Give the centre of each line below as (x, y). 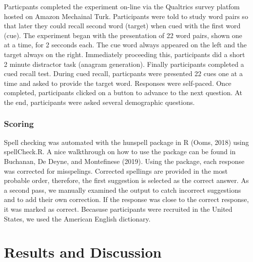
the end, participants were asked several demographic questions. (99, 102)
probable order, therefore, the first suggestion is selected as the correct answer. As (126, 180)
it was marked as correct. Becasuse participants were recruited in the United (118, 209)
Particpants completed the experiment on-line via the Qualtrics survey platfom (122, 6)
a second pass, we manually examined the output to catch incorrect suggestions (123, 190)
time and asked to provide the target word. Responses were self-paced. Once (118, 83)
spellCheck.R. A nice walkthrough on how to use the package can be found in (120, 151)
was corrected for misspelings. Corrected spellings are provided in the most (116, 171)
